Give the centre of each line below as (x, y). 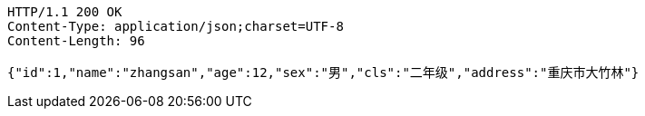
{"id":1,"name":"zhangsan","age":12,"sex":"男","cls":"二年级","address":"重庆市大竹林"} (323, 72)
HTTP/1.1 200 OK (65, 12)
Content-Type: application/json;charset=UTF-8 (176, 26)
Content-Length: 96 (76, 41)
